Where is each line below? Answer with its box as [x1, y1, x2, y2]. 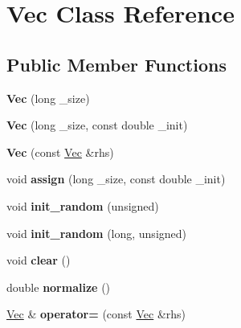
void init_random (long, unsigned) [6, 224, 187, 241]
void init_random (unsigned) [6, 197, 159, 214]
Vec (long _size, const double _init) [6, 117, 188, 133]
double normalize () [6, 278, 111, 295]
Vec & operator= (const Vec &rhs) [6, 305, 186, 322]
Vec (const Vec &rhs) [6, 143, 114, 160]
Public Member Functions [6, 51, 227, 76]
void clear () [6, 252, 71, 269]
